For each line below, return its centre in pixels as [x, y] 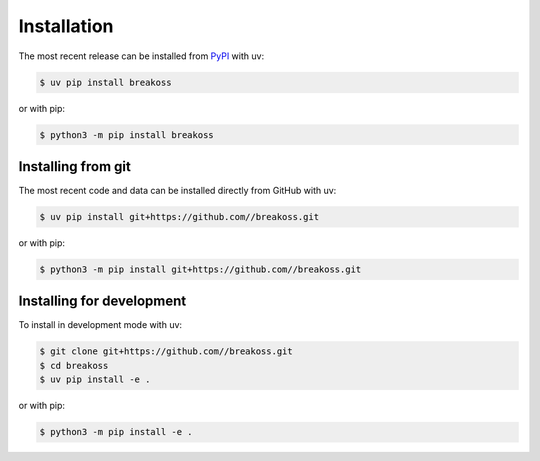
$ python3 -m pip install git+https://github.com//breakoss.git [200, 269]
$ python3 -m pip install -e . [116, 432]
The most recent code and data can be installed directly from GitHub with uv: [177, 190]
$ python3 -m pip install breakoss [126, 134]
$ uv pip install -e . [95, 379]
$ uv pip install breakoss [105, 82]
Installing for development [102, 301]
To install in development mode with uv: [100, 325]
